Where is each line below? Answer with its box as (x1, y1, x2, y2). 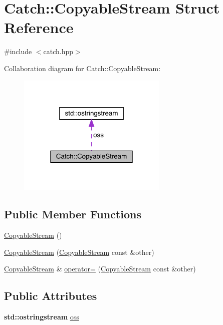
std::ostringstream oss (4, 311, 79, 322)
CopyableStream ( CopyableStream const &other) (4, 246, 154, 257)
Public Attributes (4, 288, 97, 303)
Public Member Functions (4, 206, 141, 222)
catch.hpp (43, 46, 74, 57)
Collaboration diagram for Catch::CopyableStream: (4, 63, 161, 73)
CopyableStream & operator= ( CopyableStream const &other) (4, 263, 196, 274)
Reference (4, 17, 74, 38)
